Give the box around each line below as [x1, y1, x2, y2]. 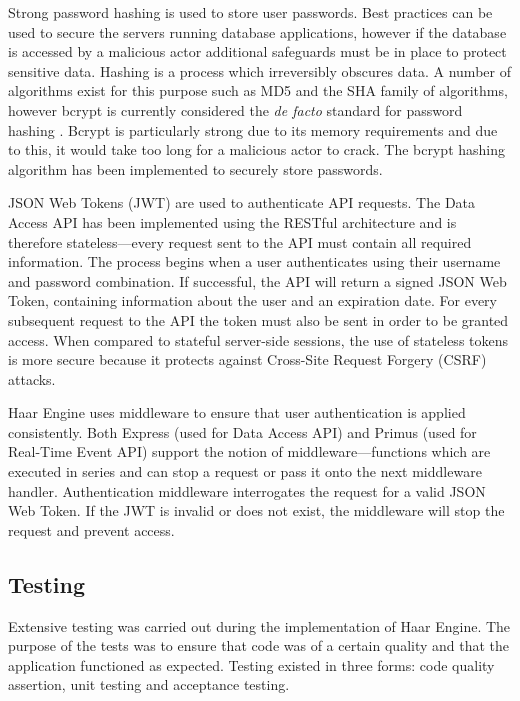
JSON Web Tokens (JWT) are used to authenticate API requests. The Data [8, 192, 476, 213]
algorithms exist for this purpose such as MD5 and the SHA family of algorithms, [8, 80, 508, 101]
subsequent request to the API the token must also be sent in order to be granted [8, 309, 509, 330]
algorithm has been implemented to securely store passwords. [8, 158, 383, 179]
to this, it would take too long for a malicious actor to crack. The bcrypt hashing [8, 139, 505, 160]
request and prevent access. [8, 519, 175, 540]
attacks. [8, 368, 56, 389]
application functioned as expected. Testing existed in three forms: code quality [8, 654, 495, 675]
